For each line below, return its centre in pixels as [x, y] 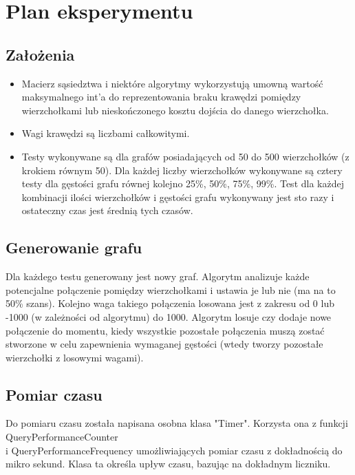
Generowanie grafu [74, 247]
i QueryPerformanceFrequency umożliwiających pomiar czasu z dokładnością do [174, 450]
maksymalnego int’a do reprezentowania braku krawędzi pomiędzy [161, 97]
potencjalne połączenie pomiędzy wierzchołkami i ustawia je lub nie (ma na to [171, 289]
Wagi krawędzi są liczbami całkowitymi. [106, 133]
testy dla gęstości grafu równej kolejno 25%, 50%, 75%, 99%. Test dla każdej [183, 183]
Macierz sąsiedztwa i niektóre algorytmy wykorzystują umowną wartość [172, 83]
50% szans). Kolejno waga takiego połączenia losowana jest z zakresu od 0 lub [170, 303]
